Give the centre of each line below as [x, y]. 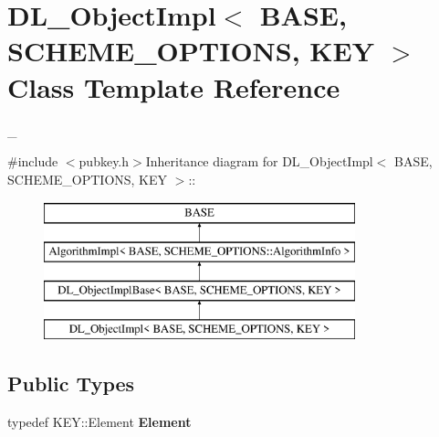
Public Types [71, 384]
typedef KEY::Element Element [99, 422]
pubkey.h [104, 161]
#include [33, 161]
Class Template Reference [174, 86]
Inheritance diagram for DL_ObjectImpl [259, 161]
